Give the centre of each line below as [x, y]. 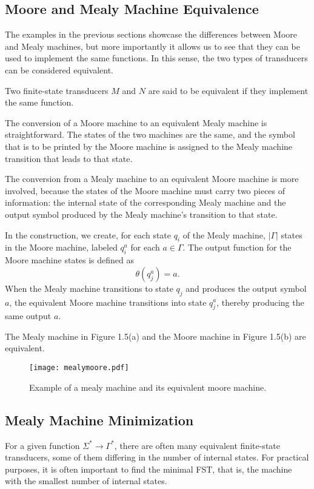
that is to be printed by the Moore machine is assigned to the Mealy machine [149, 146]
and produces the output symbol [246, 288]
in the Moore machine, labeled [61, 247]
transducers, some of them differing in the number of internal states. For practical [157, 457]
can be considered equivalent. [59, 69]
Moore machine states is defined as [70, 260]
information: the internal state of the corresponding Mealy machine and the [145, 202]
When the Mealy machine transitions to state [89, 288]
